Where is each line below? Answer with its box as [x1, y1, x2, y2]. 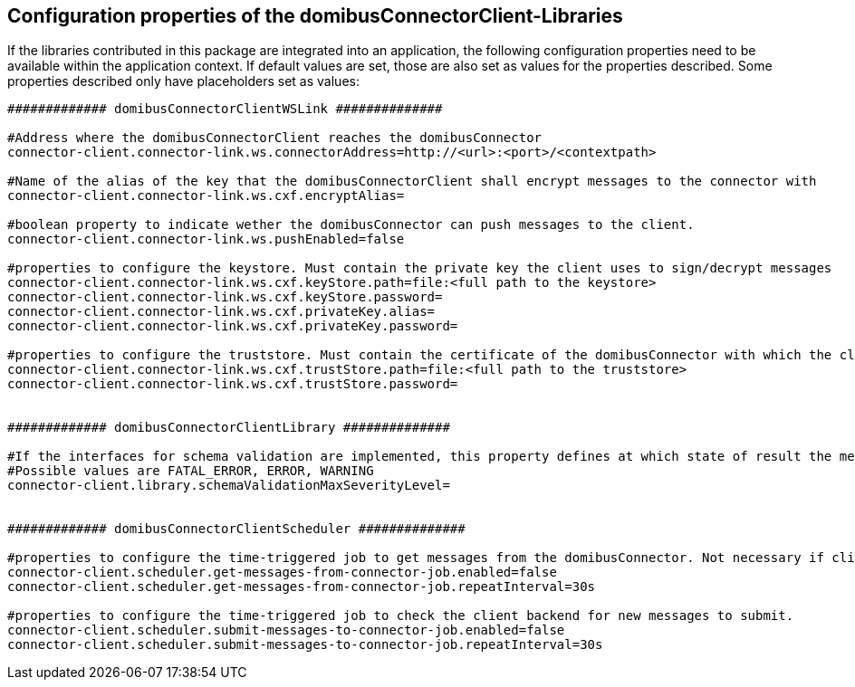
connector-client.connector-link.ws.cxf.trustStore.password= [7, 377, 458, 392]
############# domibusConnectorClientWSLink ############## [7, 101, 443, 117]
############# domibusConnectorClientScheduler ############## [7, 521, 466, 537]
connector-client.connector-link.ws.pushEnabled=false [7, 232, 405, 247]
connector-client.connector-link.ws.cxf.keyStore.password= [7, 290, 443, 305]
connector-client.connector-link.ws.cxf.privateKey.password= [7, 319, 458, 334]
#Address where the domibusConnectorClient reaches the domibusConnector [7, 130, 543, 146]
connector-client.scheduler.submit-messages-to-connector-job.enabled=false [7, 623, 565, 638]
